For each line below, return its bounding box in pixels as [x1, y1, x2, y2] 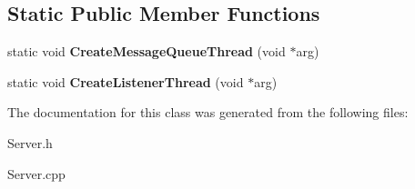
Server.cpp [7, 164, 66, 183]
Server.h [7, 133, 53, 152]
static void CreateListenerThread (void [7, 72, 244, 91]
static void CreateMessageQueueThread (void [7, 42, 286, 61]
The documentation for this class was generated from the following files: [7, 103, 409, 122]
